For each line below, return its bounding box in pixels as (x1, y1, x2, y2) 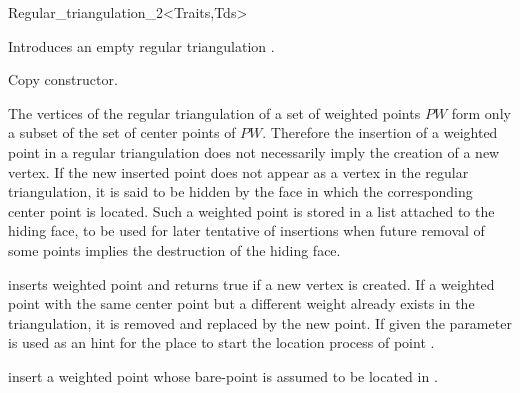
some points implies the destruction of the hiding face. (8, 239, 341, 260)
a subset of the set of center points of (8, 122, 236, 143)
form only (451, 102, 511, 123)
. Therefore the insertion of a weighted (262, 122, 498, 143)
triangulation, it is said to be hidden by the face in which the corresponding (8, 181, 473, 202)
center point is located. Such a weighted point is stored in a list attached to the (8, 200, 495, 221)
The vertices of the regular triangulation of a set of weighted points (8, 102, 421, 123)
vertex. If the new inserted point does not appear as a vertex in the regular (8, 161, 469, 182)
